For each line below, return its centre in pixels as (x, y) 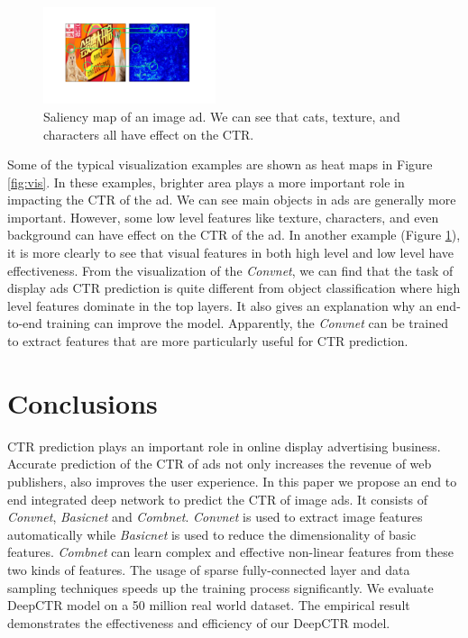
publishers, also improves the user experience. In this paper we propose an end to (232, 481)
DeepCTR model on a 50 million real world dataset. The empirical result (209, 605)
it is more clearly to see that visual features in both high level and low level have (231, 253)
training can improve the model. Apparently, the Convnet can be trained (247, 323)
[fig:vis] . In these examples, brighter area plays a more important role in (206, 182)
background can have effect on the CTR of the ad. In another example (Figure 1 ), (234, 235)
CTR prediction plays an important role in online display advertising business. (224, 446)
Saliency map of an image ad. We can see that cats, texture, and (222, 116)
